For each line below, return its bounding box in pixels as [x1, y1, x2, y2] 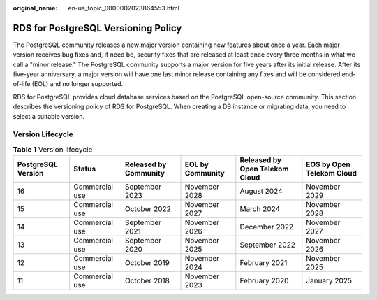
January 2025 [306, 276, 353, 286]
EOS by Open [306, 159, 350, 169]
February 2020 [239, 276, 289, 286]
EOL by [184, 159, 209, 169]
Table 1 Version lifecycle [13, 144, 93, 154]
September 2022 [239, 240, 296, 250]
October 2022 [124, 204, 171, 214]
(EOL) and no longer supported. [31, 80, 124, 88]
